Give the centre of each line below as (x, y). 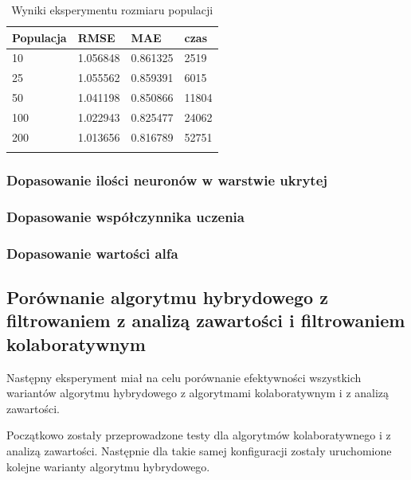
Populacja (39, 37)
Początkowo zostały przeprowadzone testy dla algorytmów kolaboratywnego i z (199, 435)
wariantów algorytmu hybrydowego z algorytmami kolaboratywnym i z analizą (198, 393)
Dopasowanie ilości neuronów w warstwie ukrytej (167, 180)
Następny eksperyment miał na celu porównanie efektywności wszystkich (184, 377)
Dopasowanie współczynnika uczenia (125, 216)
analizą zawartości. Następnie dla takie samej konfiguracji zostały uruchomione (199, 451)
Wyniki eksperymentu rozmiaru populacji (112, 10)
